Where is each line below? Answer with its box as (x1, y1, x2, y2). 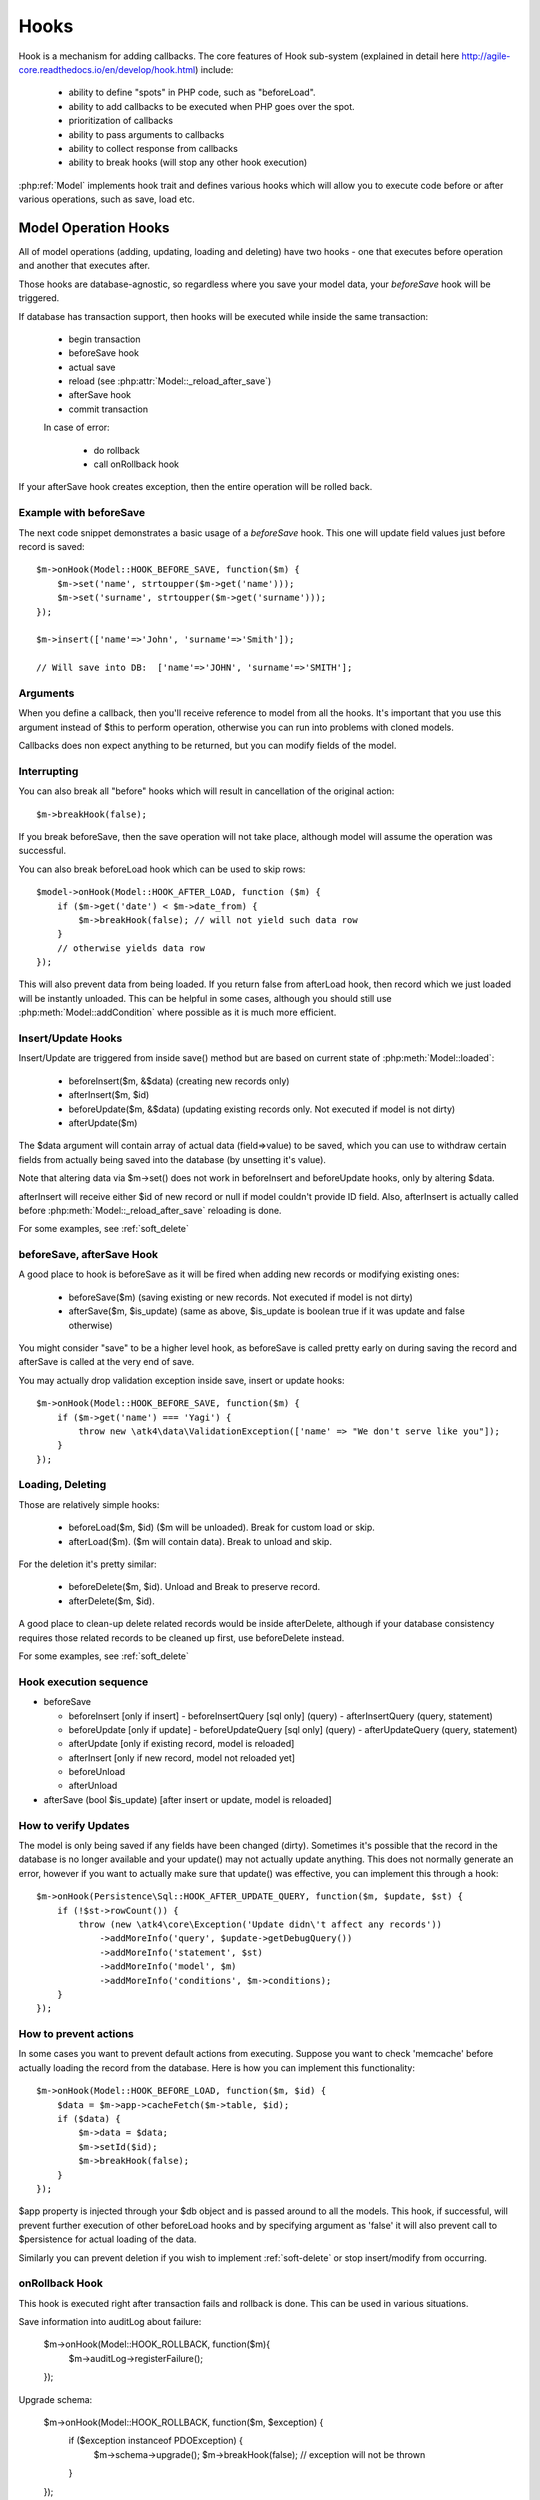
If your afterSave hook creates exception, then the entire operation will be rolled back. (18, 481, 373, 493)
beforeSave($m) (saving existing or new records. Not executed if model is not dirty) (68, 1291, 414, 1303)
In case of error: (43, 421, 110, 434)
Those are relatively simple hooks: (18, 1498, 160, 1510)
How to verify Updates (18, 1818, 130, 1832)
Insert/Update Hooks (18, 1031, 123, 1045)
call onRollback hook (93, 458, 180, 470)
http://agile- (461, 50, 511, 62)
